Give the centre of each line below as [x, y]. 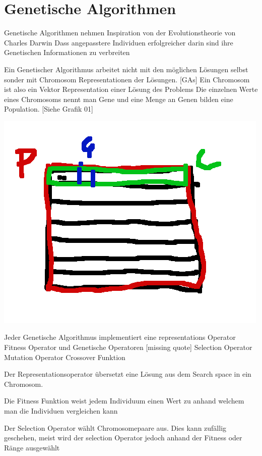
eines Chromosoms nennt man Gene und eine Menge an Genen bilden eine [119, 99]
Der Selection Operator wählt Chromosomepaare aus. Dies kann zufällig [115, 427]
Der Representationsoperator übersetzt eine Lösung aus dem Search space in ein [128, 374]
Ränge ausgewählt [32, 447]
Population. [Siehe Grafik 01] [49, 109]
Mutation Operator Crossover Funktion [65, 357]
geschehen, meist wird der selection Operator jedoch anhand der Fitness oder [123, 438]
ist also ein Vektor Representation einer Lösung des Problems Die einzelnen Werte [131, 89]
